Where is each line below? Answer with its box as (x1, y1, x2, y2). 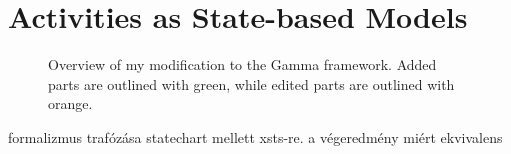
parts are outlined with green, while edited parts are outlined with (48, 73, 455, 94)
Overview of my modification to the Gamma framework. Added (48, 54, 437, 75)
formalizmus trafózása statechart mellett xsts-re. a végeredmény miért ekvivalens (8, 126, 503, 147)
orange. (48, 93, 93, 114)
